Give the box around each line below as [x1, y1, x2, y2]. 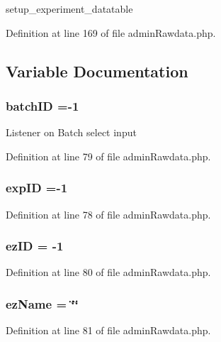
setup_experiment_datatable [6, 1, 133, 16]
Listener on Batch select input [6, 125, 137, 140]
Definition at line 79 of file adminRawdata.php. [6, 148, 211, 163]
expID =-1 [6, 179, 68, 197]
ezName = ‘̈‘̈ [6, 294, 79, 312]
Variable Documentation [6, 60, 188, 82]
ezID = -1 [6, 237, 64, 255]
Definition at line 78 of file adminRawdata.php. [6, 206, 211, 221]
